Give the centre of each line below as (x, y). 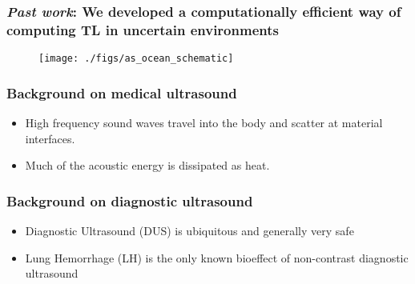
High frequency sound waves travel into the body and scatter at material (204, 123)
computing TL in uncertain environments (143, 29)
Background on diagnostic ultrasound (130, 200)
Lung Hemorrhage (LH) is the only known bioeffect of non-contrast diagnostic (217, 257)
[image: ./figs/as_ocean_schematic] (136, 59)
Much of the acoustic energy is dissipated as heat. (147, 165)
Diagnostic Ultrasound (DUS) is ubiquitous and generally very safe (189, 231)
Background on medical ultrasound (122, 92)
